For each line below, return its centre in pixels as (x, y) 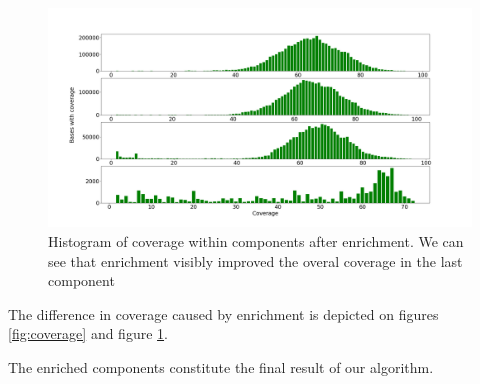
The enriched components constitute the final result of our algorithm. (221, 367)
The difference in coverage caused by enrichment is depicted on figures (223, 313)
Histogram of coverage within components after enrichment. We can (256, 241)
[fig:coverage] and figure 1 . (88, 333)
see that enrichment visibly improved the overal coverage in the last (255, 260)
